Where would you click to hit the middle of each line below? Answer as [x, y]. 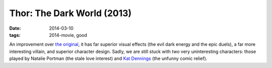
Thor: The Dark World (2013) [71, 13]
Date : [15, 28]
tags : [15, 35]
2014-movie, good [68, 35]
